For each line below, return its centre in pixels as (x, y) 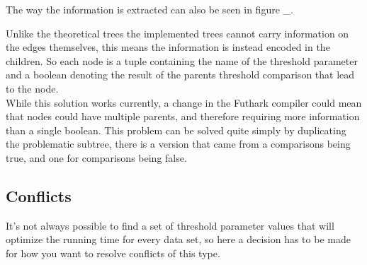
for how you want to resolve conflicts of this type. (113, 253)
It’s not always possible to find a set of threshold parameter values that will (170, 225)
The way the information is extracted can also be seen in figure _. (149, 9)
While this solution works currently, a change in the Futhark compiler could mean (184, 102)
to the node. (32, 88)
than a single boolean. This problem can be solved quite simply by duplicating (176, 130)
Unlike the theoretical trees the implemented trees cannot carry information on (177, 33)
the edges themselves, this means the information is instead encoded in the (168, 47)
